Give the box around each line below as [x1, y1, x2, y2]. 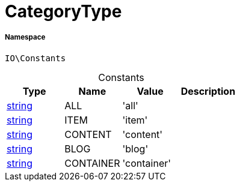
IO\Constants [5, 53, 66, 63]
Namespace [5, 33, 46, 42]
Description [180, 85, 236, 97]
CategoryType [5, 1, 122, 22]
